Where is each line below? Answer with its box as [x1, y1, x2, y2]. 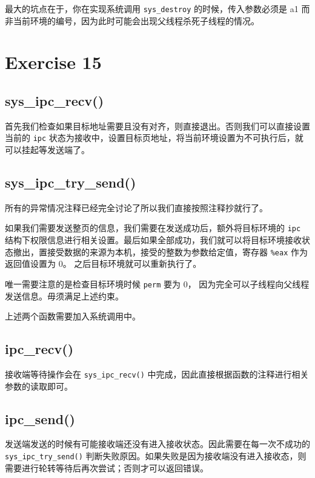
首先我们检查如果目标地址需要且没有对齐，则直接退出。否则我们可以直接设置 [5, 119, 310, 132]
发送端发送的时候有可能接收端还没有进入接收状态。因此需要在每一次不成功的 [5, 437, 310, 450]
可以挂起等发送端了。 [5, 143, 90, 156]
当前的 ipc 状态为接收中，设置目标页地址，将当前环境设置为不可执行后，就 [5, 131, 303, 144]
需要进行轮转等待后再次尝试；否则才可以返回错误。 [5, 461, 208, 474]
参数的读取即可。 [5, 379, 73, 392]
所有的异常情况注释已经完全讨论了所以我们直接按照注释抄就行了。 [5, 201, 268, 214]
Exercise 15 [5, 50, 102, 74]
